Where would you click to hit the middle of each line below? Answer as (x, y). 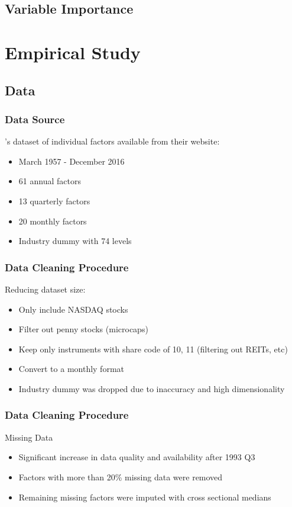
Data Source (35, 119)
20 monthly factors (53, 221)
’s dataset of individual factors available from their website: (112, 141)
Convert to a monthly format (71, 369)
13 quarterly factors (54, 200)
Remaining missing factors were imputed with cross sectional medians (145, 497)
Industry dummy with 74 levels (75, 241)
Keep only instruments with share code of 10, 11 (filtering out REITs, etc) (153, 349)
